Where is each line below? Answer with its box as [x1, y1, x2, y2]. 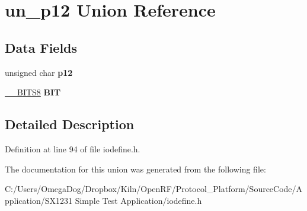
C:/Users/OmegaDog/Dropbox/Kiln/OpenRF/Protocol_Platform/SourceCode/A [5, 183, 303, 195]
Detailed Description [5, 115, 135, 133]
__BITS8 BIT [5, 86, 61, 98]
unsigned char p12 [5, 66, 73, 78]
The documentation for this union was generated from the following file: [5, 162, 266, 175]
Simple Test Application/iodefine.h [75, 194, 202, 206]
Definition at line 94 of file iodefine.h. [5, 142, 140, 155]
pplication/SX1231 [5, 194, 72, 206]
